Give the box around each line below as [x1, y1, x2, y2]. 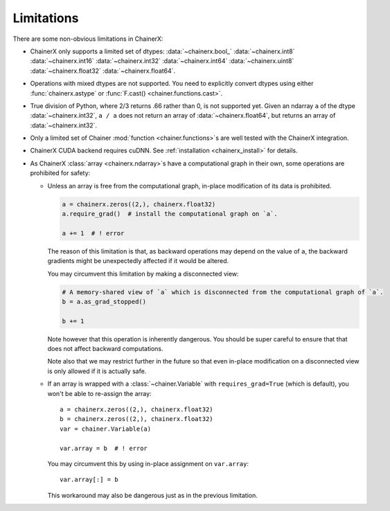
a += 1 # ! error [62, 229, 125, 237]
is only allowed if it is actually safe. [47, 367, 147, 375]
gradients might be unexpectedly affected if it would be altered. [47, 257, 229, 265]
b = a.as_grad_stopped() [62, 298, 147, 305]
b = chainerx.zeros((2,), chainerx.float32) [60, 415, 214, 423]
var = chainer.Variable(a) [60, 424, 152, 433]
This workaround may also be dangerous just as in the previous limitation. [47, 491, 258, 499]
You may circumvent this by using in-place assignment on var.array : [47, 459, 249, 467]
